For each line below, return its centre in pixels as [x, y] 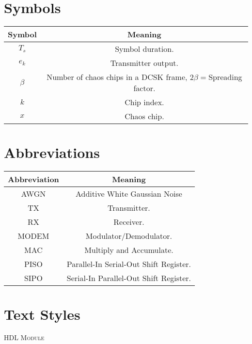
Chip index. [144, 102]
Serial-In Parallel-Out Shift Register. [129, 278]
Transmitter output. [144, 63]
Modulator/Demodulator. [129, 236]
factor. [144, 88]
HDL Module [24, 337]
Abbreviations [52, 152]
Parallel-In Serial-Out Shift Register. [129, 264]
